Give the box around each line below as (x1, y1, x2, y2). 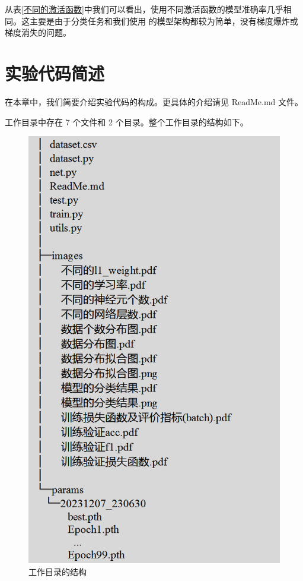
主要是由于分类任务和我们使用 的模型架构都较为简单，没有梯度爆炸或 (29, 14, 298, 27)
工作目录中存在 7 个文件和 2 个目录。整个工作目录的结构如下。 (5, 115, 248, 128)
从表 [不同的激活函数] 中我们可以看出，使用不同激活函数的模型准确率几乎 (5, 3, 283, 15)
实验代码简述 (5, 61, 105, 85)
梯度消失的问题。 (5, 26, 71, 39)
